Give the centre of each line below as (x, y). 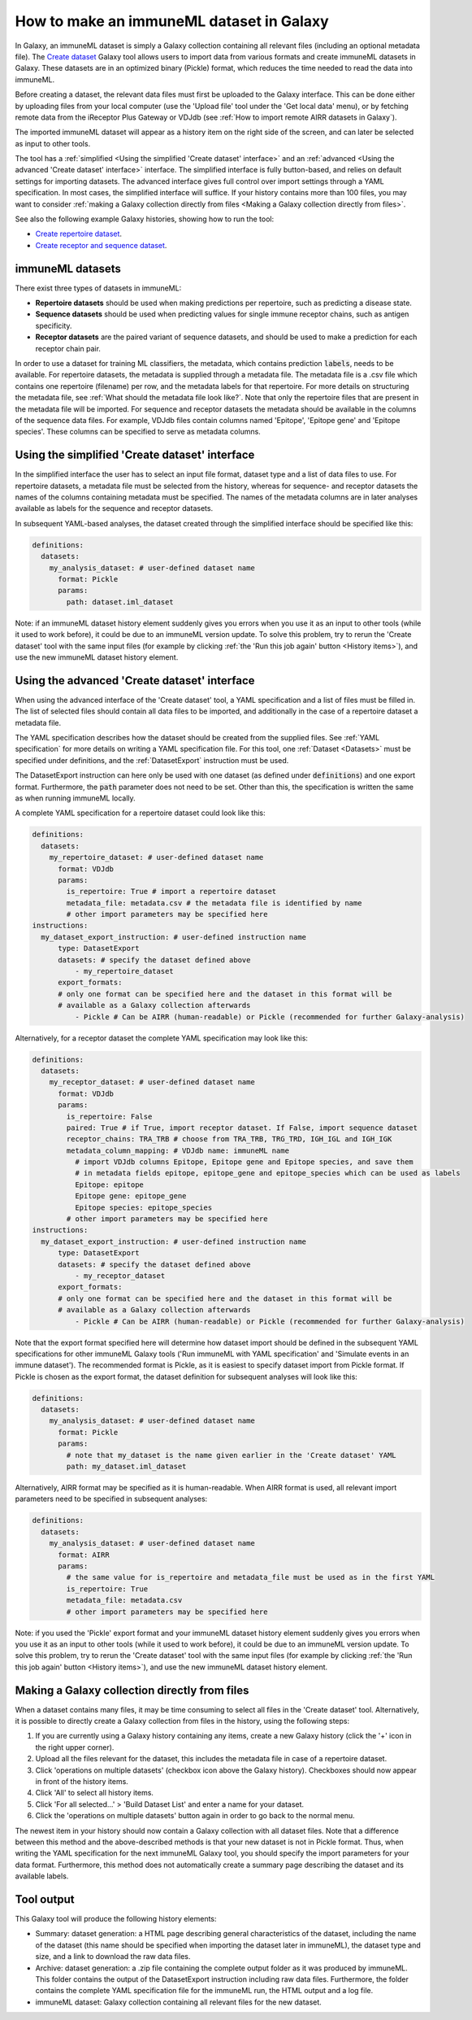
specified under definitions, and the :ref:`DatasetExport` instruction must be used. (152, 760)
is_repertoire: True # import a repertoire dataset (171, 892)
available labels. (42, 1876)
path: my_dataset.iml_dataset (126, 1467)
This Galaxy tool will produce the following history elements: (116, 1918)
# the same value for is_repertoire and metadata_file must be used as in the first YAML (250, 1577)
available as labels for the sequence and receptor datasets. (114, 508)
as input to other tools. (53, 143)
